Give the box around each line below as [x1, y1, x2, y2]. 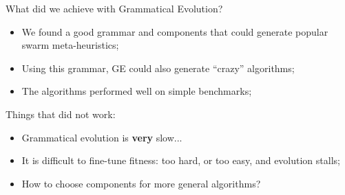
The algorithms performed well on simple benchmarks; [21, 84, 252, 98]
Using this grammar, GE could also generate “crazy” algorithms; [21, 60, 295, 75]
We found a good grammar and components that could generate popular [21, 24, 328, 38]
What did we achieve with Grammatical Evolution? [6, 1, 223, 15]
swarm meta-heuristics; [21, 38, 119, 52]
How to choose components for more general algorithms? [21, 176, 261, 190]
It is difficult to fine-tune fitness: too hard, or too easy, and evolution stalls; [21, 153, 340, 168]
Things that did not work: [6, 106, 116, 121]
